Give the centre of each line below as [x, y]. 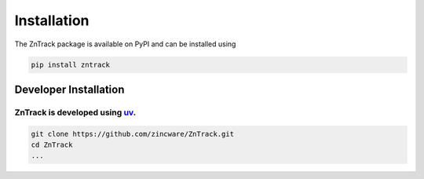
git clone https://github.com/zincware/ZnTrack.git [133, 134]
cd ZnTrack [52, 145]
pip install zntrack [70, 64]
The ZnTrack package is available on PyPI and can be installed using [125, 44]
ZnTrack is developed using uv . [75, 112]
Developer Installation [69, 89]
